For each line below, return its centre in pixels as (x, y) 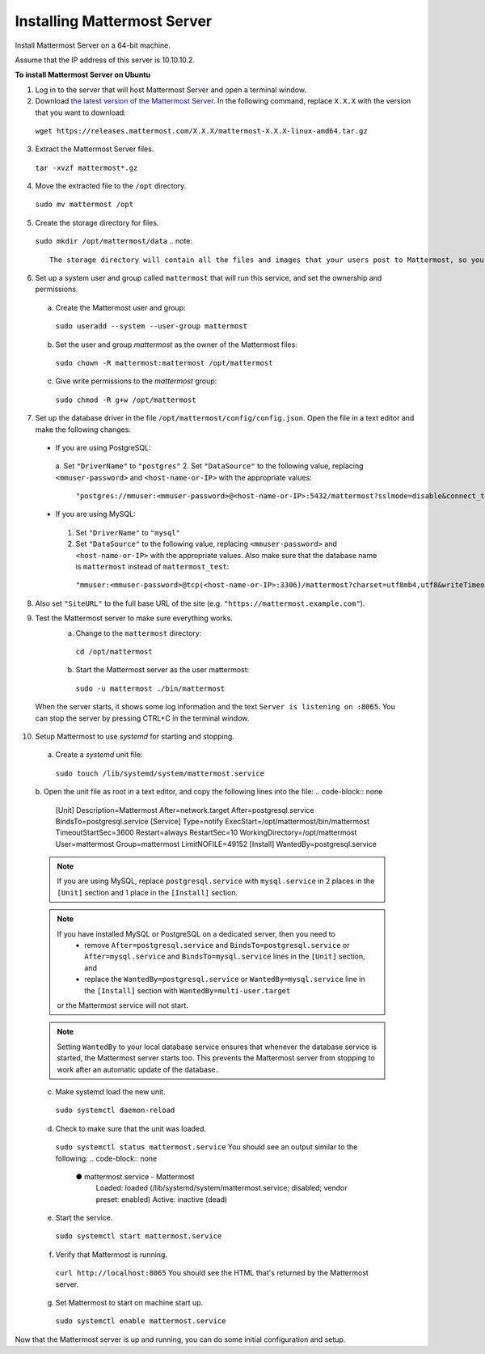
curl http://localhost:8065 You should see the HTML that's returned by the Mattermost (212, 1273)
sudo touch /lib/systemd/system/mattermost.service (160, 773)
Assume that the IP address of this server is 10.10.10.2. (105, 60)
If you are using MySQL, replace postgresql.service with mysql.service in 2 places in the (216, 881)
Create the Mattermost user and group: (120, 307)
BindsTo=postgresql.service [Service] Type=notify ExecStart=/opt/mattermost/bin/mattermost (212, 821)
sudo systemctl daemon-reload (115, 1111)
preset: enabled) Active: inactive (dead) (162, 1199)
